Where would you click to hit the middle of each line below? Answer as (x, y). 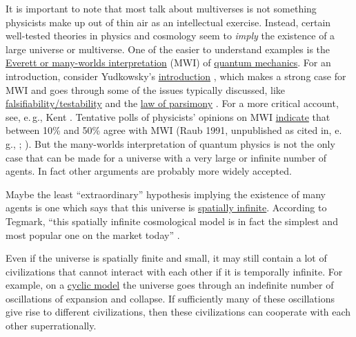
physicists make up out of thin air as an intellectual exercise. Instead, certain (168, 22)
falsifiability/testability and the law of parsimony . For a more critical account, (172, 103)
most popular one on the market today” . (93, 234)
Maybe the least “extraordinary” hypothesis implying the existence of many (166, 194)
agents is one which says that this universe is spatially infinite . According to (166, 208)
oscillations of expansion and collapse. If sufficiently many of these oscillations (170, 298)
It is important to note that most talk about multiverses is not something (161, 8)
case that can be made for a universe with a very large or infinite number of (166, 157)
